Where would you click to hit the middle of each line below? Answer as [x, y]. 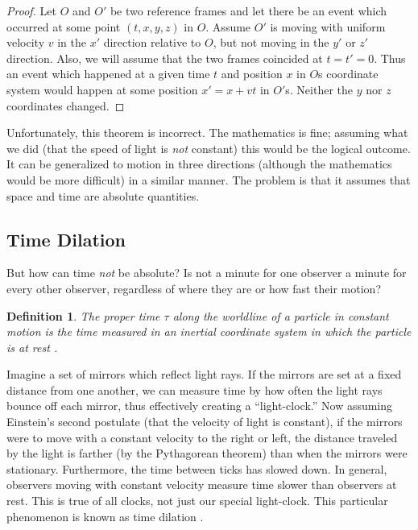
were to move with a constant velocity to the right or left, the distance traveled [202, 437]
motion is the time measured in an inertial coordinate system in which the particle [209, 331]
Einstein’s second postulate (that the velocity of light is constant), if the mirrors [205, 422]
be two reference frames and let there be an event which [248, 10]
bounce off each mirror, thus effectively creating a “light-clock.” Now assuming [200, 406]
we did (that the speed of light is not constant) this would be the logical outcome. [209, 148]
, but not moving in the [271, 42]
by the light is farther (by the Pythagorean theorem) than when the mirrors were [207, 453]
